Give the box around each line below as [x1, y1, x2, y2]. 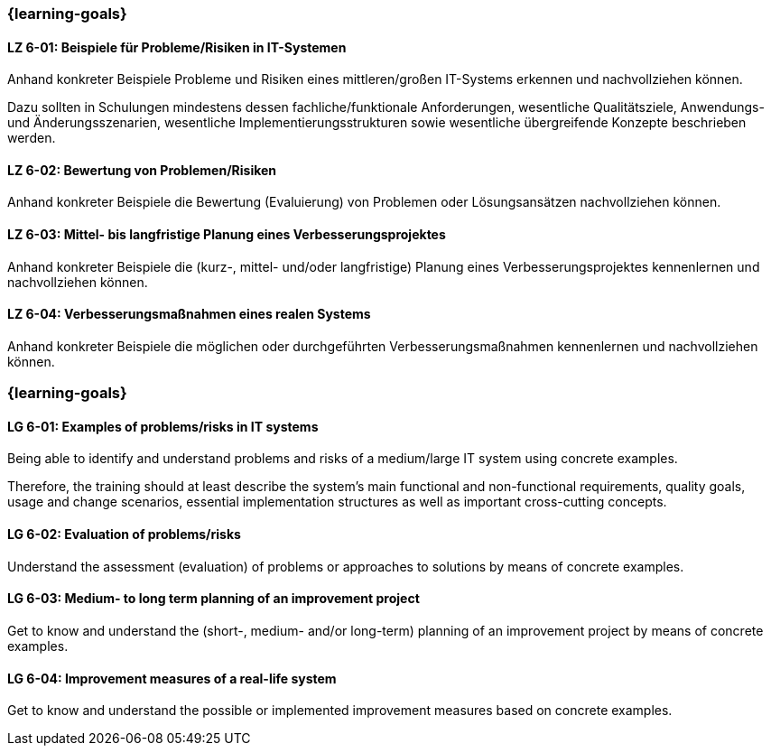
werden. [7, 130, 56, 146]
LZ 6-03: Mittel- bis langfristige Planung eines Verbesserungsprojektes [7, 227, 446, 243]
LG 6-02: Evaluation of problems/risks [7, 526, 241, 543]
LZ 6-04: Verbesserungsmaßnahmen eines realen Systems [7, 306, 371, 322]
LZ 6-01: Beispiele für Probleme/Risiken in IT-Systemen [7, 39, 347, 55]
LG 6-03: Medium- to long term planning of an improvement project [7, 590, 420, 607]
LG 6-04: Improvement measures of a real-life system [7, 670, 337, 686]
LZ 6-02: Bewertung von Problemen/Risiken [7, 162, 277, 178]
